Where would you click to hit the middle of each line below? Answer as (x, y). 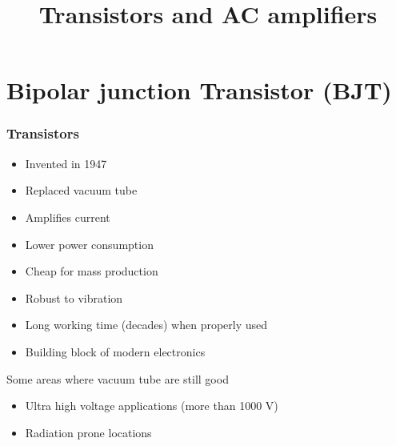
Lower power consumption (89, 244)
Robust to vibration (74, 297)
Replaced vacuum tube (81, 190)
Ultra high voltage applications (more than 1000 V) (152, 406)
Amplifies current (68, 217)
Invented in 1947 (66, 163)
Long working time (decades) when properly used (146, 325)
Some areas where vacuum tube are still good (118, 378)
